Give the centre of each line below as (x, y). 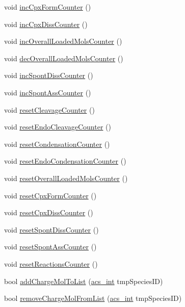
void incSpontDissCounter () (49, 75)
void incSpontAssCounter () (48, 92)
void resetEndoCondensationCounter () (65, 161)
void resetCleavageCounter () (49, 109)
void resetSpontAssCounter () (50, 247)
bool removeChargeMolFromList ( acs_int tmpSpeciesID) (93, 298)
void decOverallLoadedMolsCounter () (64, 58)
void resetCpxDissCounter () (49, 212)
